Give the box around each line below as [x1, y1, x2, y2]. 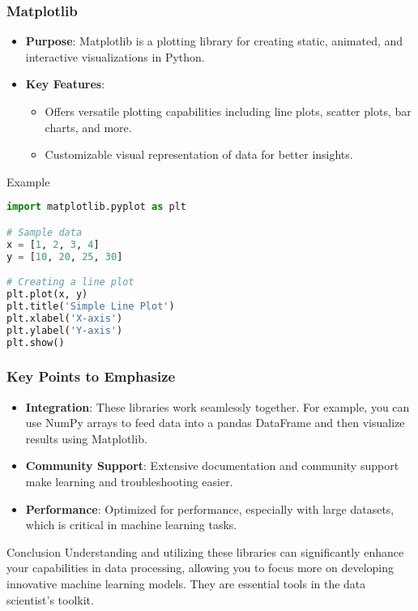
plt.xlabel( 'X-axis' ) [6, 312, 123, 324]
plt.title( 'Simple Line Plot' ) [6, 300, 175, 312]
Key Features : [25, 75, 105, 92]
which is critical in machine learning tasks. [25, 516, 237, 533]
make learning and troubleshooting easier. [25, 473, 233, 490]
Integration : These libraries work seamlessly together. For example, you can [25, 398, 410, 415]
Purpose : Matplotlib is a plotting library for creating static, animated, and [25, 32, 403, 49]
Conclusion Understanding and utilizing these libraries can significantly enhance [6, 543, 404, 560]
